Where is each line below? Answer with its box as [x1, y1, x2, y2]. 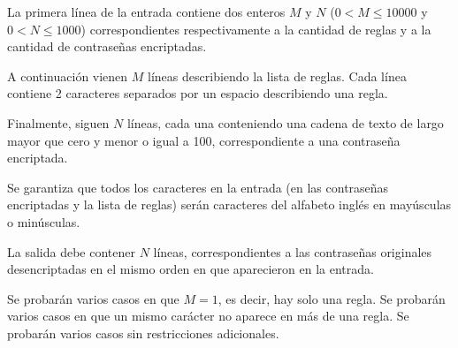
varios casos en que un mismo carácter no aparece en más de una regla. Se [7, 306, 409, 325]
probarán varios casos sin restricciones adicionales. [7, 323, 279, 342]
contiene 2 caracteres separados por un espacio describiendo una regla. [7, 84, 388, 102]
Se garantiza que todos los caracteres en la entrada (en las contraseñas [7, 178, 389, 196]
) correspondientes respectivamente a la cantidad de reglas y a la [80, 19, 431, 38]
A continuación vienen [7, 66, 128, 85]
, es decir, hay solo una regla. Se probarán [218, 289, 446, 307]
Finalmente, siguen [7, 113, 110, 132]
